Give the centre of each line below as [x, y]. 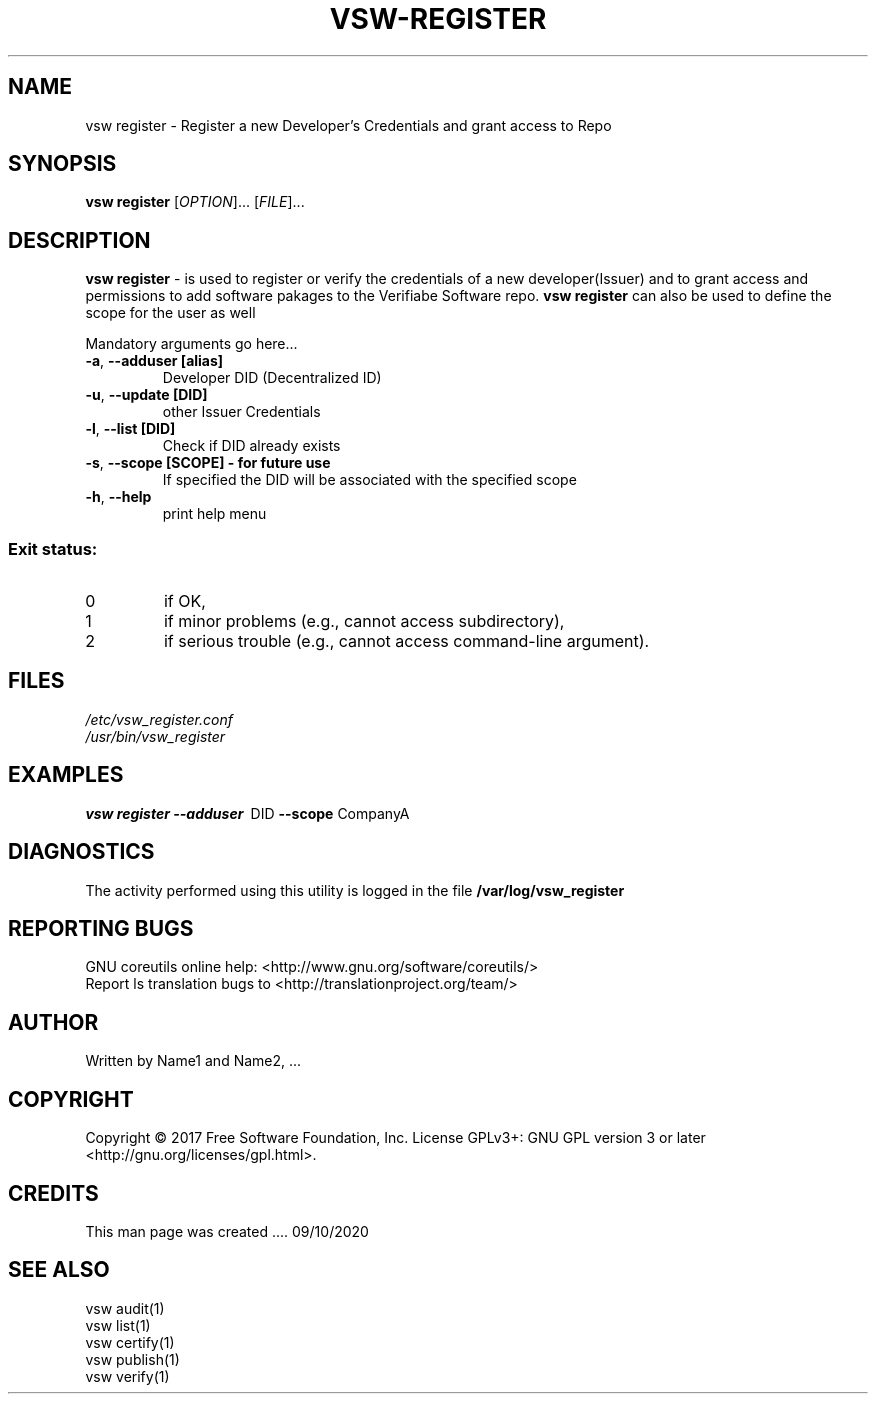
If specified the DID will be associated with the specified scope [369, 480]
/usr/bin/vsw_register [155, 736]
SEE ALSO [59, 1270]
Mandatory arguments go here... [191, 344]
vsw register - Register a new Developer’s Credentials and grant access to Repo [348, 125]
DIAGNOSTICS [81, 852]
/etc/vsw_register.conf [159, 719]
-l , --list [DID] [130, 429]
